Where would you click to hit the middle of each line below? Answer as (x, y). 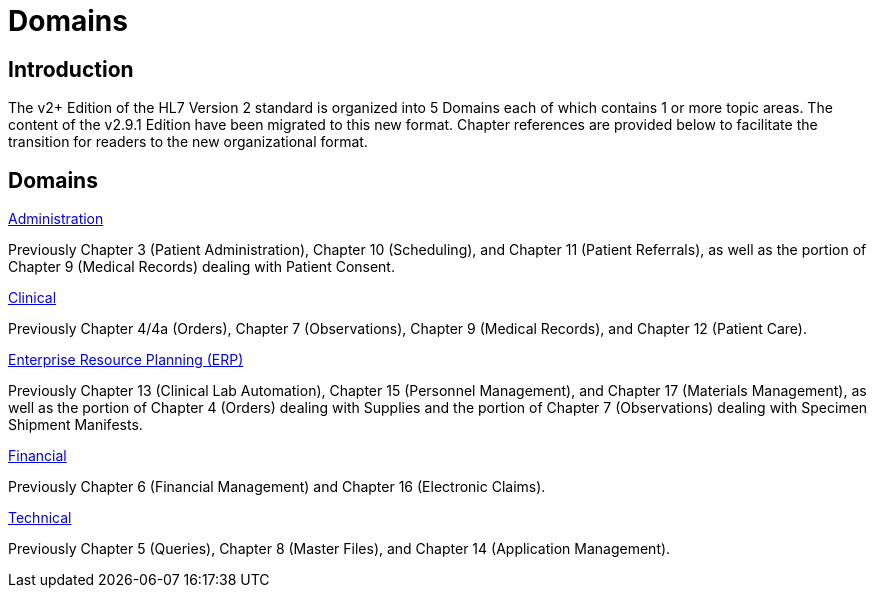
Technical (40, 518)
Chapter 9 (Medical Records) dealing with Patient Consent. (201, 267)
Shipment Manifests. (75, 425)
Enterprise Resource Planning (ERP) (126, 360)
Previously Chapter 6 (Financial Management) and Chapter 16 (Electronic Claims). (277, 487)
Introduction (71, 69)
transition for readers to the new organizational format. (188, 142)
